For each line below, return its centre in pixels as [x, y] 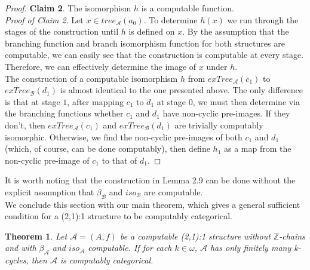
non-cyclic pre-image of [47, 160]
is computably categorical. [107, 260]
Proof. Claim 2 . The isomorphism [68, 8]
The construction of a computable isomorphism [91, 78]
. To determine [171, 19]
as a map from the [258, 148]
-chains [292, 236]
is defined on [152, 31]
